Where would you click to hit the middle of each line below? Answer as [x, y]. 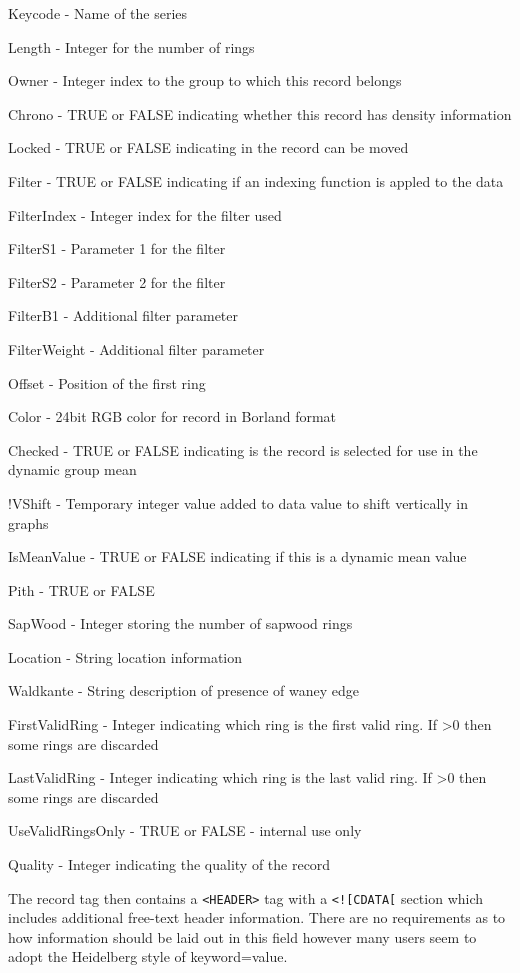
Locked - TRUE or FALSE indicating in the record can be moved [208, 147]
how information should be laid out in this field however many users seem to [242, 936]
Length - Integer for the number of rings [131, 46]
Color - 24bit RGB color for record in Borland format [172, 416]
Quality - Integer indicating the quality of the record [169, 864]
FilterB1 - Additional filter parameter [123, 315]
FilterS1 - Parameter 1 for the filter [117, 248]
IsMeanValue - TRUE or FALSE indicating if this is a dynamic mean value [237, 556]
